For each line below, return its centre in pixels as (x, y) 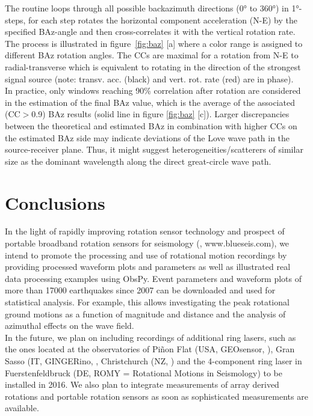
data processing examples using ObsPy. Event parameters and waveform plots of (153, 278)
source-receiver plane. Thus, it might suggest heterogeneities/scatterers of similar (154, 149)
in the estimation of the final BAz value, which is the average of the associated (150, 102)
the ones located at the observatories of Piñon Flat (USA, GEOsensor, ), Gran (150, 349)
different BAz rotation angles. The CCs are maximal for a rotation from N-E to (152, 55)
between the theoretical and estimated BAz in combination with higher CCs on (151, 125)
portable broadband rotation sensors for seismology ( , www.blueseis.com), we (147, 243)
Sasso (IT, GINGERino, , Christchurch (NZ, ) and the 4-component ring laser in (153, 360)
